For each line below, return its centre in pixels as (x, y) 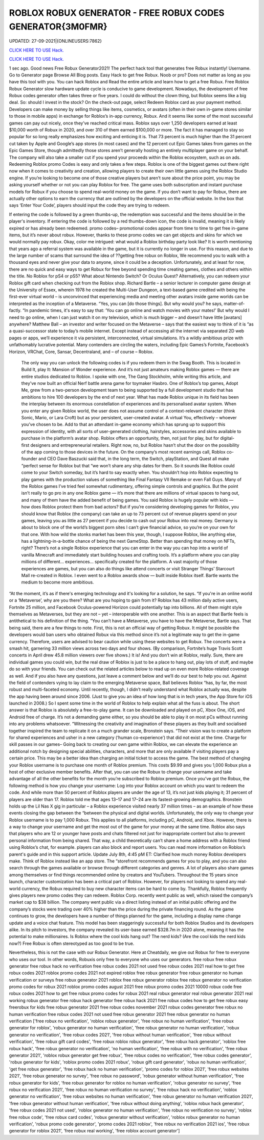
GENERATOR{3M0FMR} (58, 26)
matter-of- (234, 304)
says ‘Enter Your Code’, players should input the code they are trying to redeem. (90, 205)
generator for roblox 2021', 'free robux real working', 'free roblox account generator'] (95, 1131)
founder (29, 459)
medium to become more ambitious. (58, 582)
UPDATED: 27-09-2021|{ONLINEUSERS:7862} (55, 41)
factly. (15, 310)
